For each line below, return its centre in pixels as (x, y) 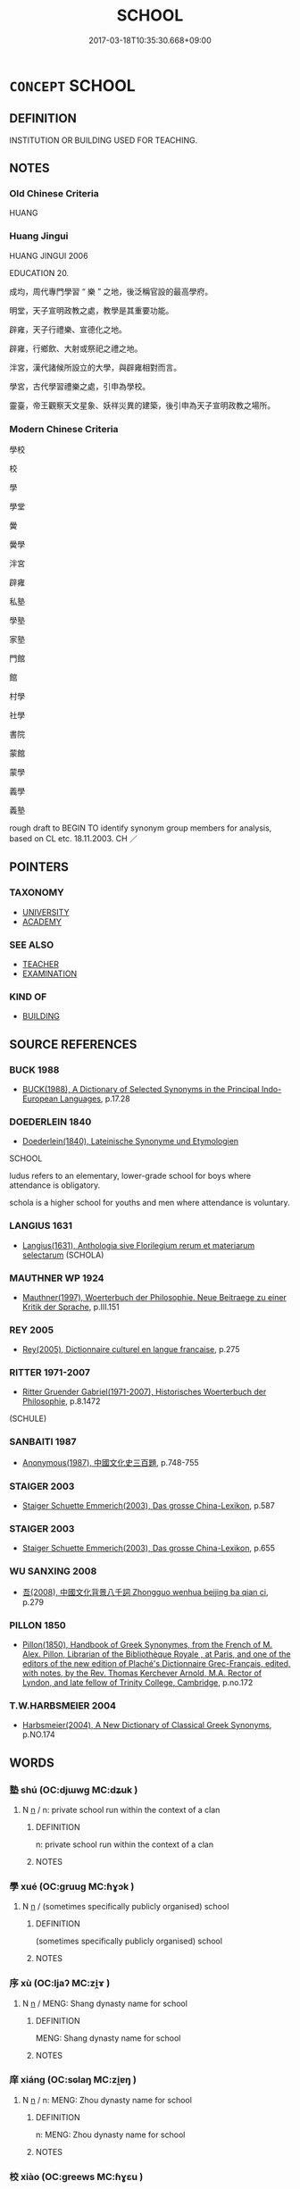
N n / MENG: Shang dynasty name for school (104, 2003)
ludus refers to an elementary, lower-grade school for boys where (130, 1176)
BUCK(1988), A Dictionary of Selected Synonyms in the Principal (141, 1089)
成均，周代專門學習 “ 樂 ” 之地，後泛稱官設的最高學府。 (111, 291)
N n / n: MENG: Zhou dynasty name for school (107, 2100)
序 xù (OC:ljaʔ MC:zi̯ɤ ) (60, 1984)
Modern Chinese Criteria (64, 429)
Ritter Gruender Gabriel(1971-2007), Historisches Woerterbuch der (144, 1392)
